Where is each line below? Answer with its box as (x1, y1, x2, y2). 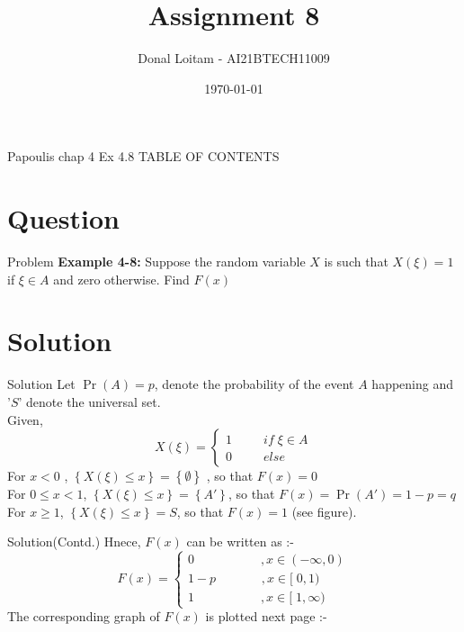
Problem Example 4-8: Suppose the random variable (7, 252, 306, 271)
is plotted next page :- (205, 607, 327, 626)
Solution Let (7, 375, 76, 393)
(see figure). (291, 501, 357, 520)
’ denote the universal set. (18, 392, 161, 411)
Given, (7, 410, 43, 429)
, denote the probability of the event (154, 375, 354, 393)
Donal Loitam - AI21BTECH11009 (138, 49, 330, 68)
